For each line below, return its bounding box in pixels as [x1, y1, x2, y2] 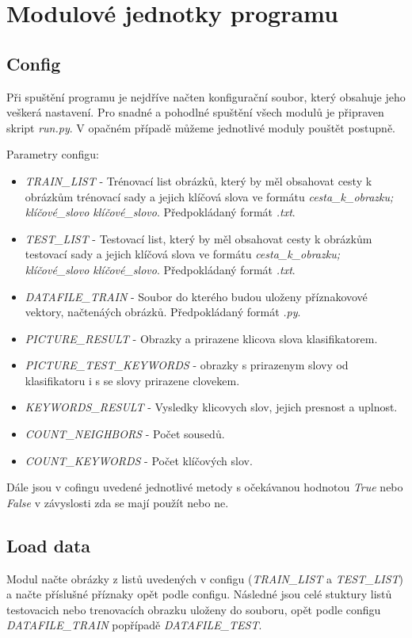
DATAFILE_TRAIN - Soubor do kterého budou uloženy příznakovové [25, 288, 368, 304]
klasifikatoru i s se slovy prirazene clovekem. [25, 372, 240, 388]
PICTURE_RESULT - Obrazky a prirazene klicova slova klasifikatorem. [25, 330, 378, 346]
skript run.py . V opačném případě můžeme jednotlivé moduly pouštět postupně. [6, 119, 396, 136]
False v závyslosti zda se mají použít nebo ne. [6, 494, 229, 510]
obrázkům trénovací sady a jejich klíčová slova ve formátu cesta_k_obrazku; [25, 188, 394, 204]
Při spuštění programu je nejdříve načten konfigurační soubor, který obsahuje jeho [6, 88, 406, 105]
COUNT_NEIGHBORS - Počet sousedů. [25, 426, 225, 442]
